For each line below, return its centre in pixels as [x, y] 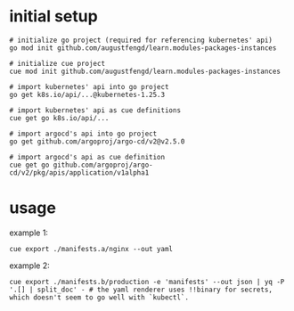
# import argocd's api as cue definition [87, 157]
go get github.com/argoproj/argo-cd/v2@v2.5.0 [97, 141]
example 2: [30, 266]
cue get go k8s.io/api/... [59, 118]
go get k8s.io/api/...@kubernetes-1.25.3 [87, 94]
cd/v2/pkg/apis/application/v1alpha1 [79, 172]
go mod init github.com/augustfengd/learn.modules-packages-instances [143, 48]
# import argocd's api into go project [83, 134]
